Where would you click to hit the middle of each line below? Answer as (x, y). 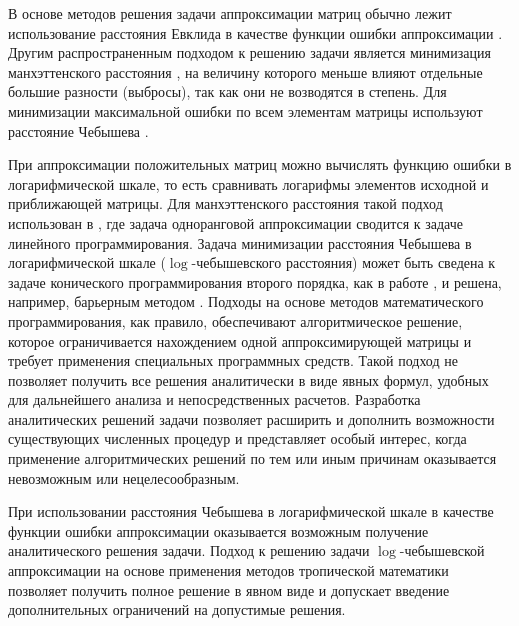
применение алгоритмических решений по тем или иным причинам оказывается (252, 458)
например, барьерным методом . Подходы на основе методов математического (246, 301)
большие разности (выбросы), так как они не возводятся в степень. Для (227, 91)
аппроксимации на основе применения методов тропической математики (228, 570)
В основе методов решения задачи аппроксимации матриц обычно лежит (230, 13)
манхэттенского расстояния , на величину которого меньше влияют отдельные (245, 71)
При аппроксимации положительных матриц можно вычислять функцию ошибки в (260, 164)
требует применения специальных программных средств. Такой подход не (233, 360)
